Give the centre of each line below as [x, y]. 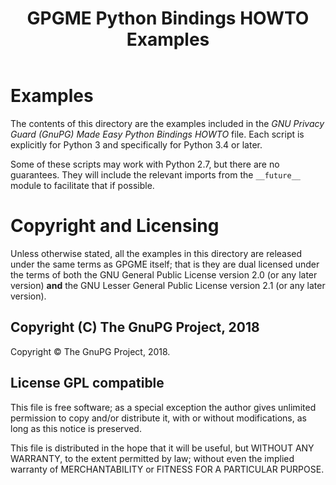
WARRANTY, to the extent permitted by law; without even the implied [152, 458]
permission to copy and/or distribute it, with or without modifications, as [158, 418]
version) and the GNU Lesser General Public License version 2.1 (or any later [168, 285]
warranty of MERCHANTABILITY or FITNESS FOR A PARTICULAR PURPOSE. [167, 469]
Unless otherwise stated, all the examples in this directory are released [156, 253]
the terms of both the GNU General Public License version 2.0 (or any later [164, 274]
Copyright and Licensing [115, 226]
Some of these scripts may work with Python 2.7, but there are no [145, 164]
